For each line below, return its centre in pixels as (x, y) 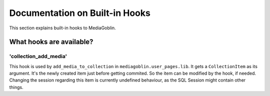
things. (16, 87)
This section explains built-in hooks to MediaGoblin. (62, 28)
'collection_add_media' (38, 56)
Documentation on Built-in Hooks (80, 13)
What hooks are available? (51, 42)
